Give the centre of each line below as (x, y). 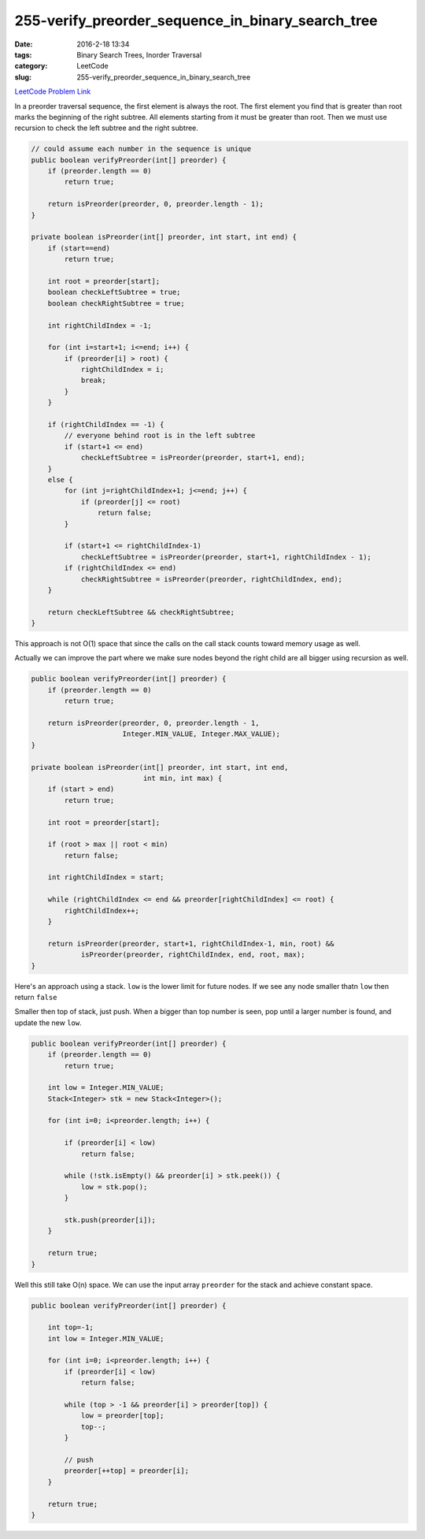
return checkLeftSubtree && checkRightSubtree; (141, 612)
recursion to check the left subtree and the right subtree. (106, 128)
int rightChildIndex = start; (106, 877)
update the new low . (48, 1022)
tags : (23, 54)
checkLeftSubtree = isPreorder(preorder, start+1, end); (193, 458)
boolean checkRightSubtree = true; (116, 303)
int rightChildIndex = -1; (100, 325)
